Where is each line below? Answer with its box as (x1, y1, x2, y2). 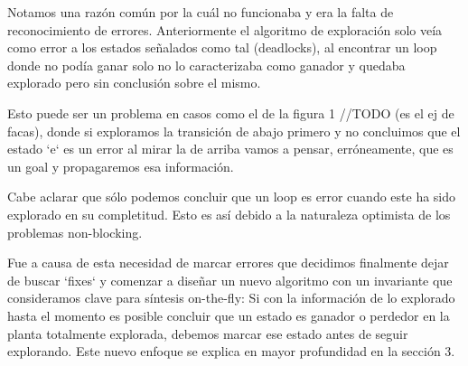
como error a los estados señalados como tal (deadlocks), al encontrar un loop (7, 38, 437, 57)
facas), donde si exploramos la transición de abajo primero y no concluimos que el (7, 121, 461, 140)
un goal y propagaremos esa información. (7, 156, 234, 175)
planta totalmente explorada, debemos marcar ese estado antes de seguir (7, 324, 408, 343)
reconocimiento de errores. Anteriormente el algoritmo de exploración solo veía (7, 20, 443, 39)
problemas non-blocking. (7, 222, 143, 241)
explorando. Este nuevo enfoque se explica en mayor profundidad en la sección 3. (7, 342, 455, 361)
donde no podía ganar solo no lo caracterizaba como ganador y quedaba (7, 55, 406, 74)
